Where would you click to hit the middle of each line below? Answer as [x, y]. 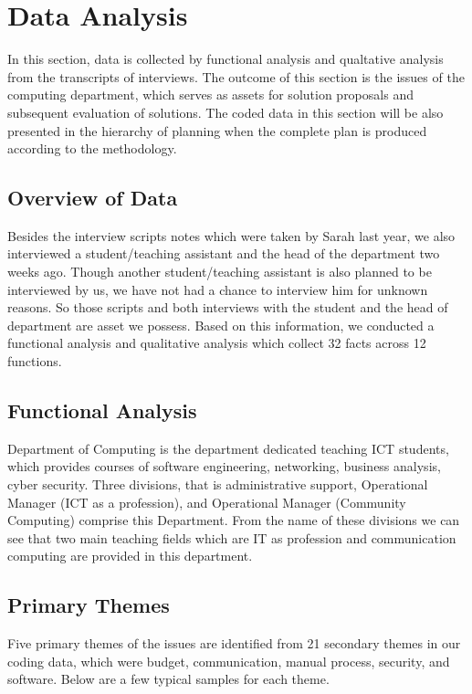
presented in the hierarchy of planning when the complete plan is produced [217, 130]
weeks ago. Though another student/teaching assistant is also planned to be [220, 272]
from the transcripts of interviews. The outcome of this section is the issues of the [236, 76]
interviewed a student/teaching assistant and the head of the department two [224, 253]
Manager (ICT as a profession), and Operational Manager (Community [207, 502]
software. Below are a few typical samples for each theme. [168, 679]
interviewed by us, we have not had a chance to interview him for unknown [218, 289]
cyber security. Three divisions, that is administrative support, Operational [218, 484]
